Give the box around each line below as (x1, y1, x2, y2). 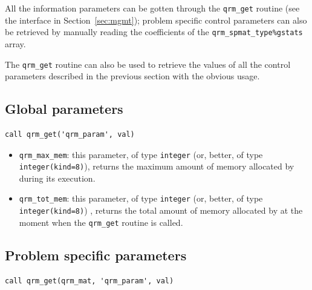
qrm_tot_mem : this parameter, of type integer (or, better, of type (19, 192, 263, 205)
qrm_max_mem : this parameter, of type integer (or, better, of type (19, 148, 263, 160)
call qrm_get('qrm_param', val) (5, 130, 135, 139)
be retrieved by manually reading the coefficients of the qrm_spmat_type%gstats (5, 25, 303, 38)
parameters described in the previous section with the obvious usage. (5, 70, 260, 82)
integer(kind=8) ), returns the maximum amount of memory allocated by (19, 160, 294, 173)
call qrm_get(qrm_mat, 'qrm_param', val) (5, 276, 174, 285)
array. (5, 37, 26, 50)
